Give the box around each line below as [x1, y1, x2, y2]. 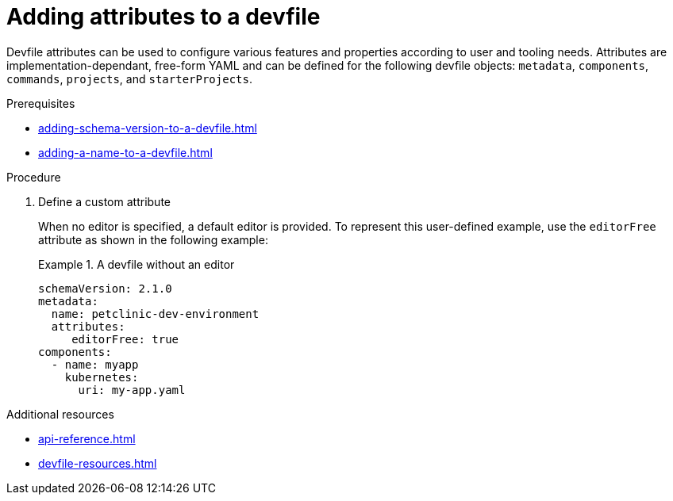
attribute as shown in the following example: [38, 232, 268, 247]
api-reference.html [38, 431, 136, 446]
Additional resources [6, 407, 114, 421]
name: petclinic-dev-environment [51, 307, 260, 320]
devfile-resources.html [38, 456, 157, 470]
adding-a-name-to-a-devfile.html [38, 145, 213, 159]
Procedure [6, 170, 61, 184]
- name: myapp [51, 358, 139, 371]
